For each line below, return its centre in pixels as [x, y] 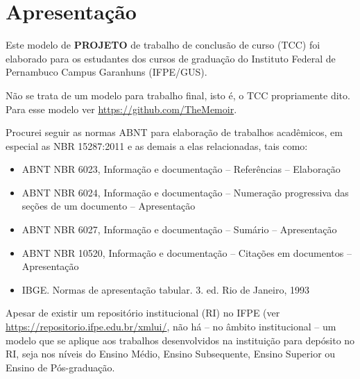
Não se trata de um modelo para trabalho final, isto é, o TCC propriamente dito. [178, 95]
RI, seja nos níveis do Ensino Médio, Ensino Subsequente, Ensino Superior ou [171, 354]
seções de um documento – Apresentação [109, 206]
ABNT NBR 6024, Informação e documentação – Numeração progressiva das [185, 192]
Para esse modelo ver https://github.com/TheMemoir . [121, 109]
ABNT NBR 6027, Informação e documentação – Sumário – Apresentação [179, 229]
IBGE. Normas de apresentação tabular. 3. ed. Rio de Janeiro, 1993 [165, 289]
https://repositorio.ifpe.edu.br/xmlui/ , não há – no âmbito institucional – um [171, 327]
